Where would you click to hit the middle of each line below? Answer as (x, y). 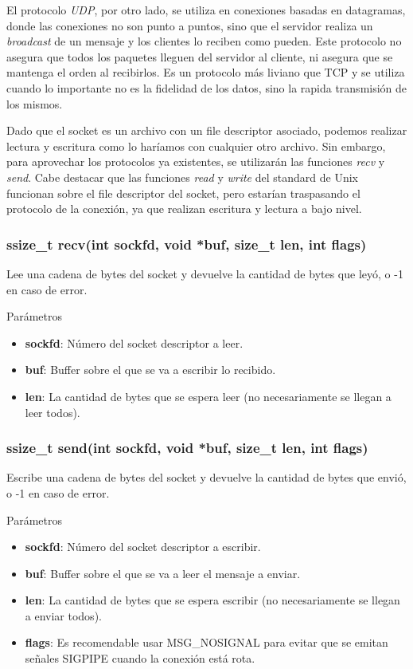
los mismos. (35, 103)
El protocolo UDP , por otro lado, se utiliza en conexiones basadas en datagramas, (206, 10)
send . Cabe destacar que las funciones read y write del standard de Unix (182, 177)
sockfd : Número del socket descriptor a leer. (134, 342)
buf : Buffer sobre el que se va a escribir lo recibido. (150, 370)
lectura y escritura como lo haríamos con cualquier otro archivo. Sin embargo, (196, 146)
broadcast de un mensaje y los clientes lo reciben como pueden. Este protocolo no (204, 41)
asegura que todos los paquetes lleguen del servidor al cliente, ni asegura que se (200, 56)
